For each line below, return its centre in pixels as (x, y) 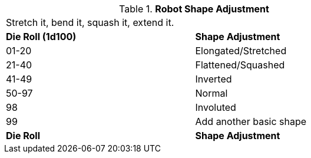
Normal (211, 93)
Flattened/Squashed (240, 65)
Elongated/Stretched (241, 51)
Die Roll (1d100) (41, 37)
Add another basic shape (251, 121)
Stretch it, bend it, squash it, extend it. (90, 22)
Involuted (216, 107)
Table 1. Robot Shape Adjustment (194, 9)
